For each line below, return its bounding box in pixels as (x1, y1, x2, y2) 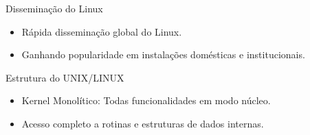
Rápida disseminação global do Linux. (21, 24, 182, 38)
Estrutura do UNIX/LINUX (5, 70, 124, 84)
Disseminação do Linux (5, 1, 103, 15)
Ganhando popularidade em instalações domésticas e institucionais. (21, 47, 305, 62)
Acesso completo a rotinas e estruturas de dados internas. (21, 116, 264, 130)
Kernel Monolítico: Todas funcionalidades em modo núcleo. (21, 93, 271, 108)
